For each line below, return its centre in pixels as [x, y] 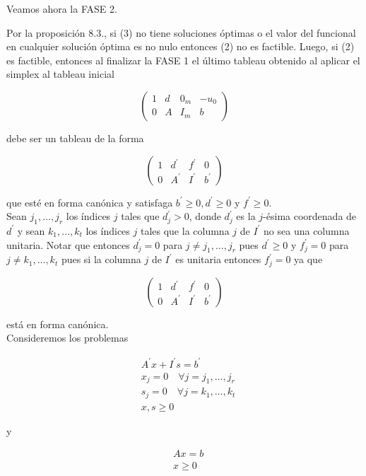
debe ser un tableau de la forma [75, 138]
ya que [308, 259]
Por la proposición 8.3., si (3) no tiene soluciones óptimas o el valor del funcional [181, 32]
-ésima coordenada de [310, 216]
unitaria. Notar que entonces [68, 244]
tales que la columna [185, 230]
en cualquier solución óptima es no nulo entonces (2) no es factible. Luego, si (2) [181, 46]
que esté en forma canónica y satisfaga [90, 202]
